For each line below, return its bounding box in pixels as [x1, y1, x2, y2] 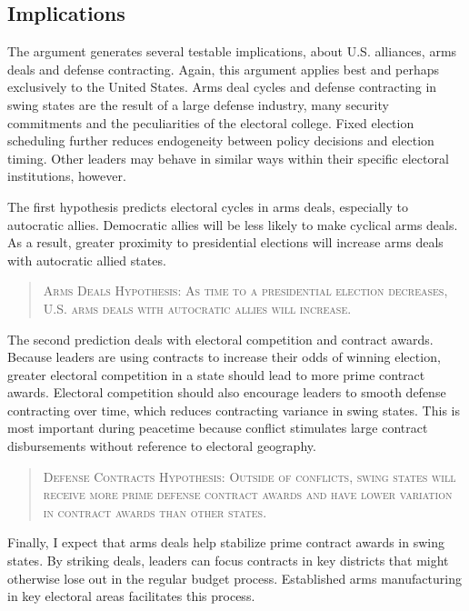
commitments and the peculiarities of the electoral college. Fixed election [7, 113, 414, 132]
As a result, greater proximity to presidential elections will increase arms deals [7, 233, 444, 252]
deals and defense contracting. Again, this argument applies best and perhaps [7, 59, 440, 78]
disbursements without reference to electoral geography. [7, 436, 316, 456]
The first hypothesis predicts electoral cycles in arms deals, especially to [7, 196, 408, 215]
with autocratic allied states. [7, 250, 166, 269]
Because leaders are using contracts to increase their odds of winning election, [7, 347, 441, 366]
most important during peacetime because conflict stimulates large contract [7, 418, 428, 437]
